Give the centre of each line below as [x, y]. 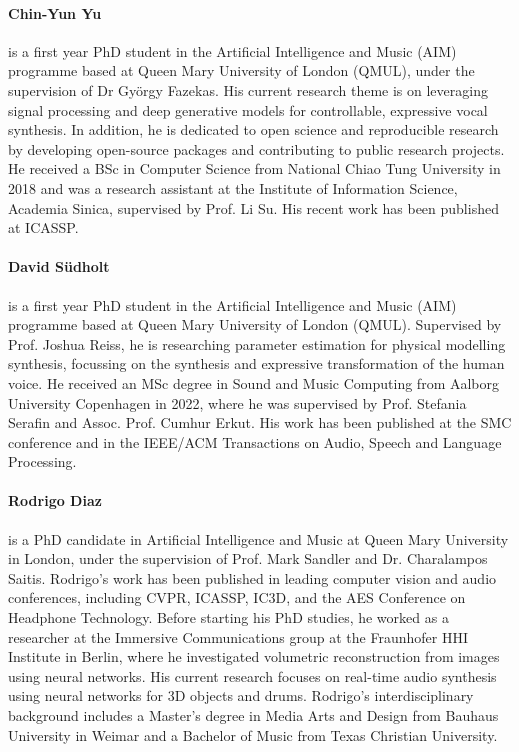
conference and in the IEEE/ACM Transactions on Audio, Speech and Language [255, 441]
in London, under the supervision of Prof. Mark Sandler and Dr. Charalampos [248, 558]
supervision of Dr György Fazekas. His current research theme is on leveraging [248, 89]
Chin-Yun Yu [55, 12]
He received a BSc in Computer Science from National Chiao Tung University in [254, 168]
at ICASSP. [43, 227]
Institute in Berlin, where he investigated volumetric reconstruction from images [254, 656]
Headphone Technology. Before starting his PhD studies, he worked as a [228, 617]
